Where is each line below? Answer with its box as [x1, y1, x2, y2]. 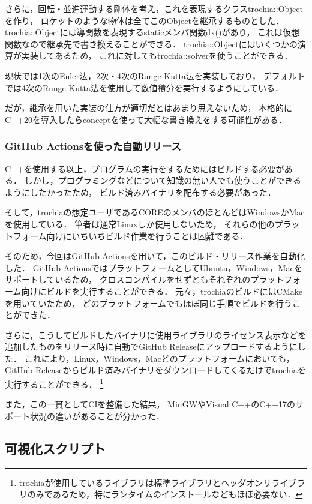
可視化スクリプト [5, 439, 106, 457]
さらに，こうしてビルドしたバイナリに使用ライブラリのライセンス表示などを [5, 328, 307, 341]
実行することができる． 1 [5, 376, 104, 390]
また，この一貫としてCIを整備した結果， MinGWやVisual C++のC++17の [5, 398, 296, 410]
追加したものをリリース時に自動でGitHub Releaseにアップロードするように [5, 340, 298, 353]
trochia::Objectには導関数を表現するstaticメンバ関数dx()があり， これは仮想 [5, 26, 300, 38]
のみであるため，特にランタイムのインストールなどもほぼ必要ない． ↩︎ [27, 488, 303, 500]
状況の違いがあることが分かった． [29, 409, 164, 422]
